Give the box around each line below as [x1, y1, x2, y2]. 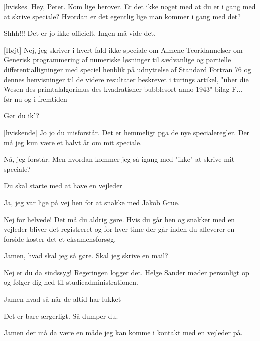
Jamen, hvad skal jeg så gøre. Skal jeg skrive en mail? [4, 250, 168, 261]
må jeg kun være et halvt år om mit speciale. [4, 137, 142, 147]
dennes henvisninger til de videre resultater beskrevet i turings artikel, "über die [4, 74, 249, 84]
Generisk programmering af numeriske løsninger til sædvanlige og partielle [4, 54, 231, 65]
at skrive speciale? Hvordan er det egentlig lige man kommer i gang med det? [4, 11, 241, 21]
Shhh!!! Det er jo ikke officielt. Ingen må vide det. [4, 28, 156, 38]
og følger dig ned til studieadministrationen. [4, 277, 138, 287]
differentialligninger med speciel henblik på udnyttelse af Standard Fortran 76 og [4, 64, 251, 74]
